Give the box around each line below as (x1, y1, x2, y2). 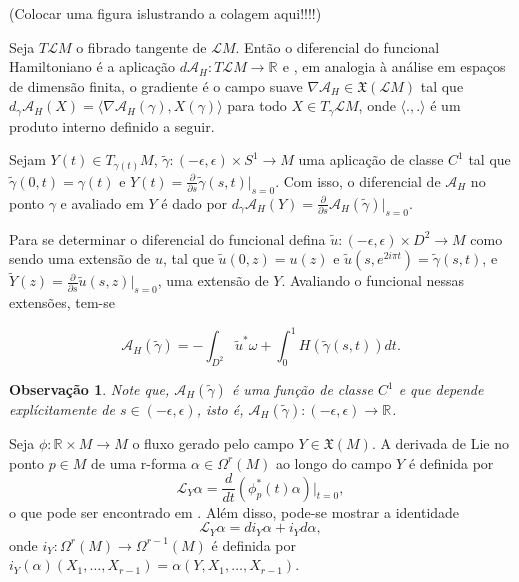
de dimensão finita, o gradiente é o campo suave (9, 75, 303, 96)
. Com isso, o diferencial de (275, 170, 441, 191)
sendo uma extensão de (9, 248, 151, 269)
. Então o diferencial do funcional (235, 36, 440, 57)
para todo (227, 95, 287, 116)
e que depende (398, 379, 484, 400)
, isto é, (196, 399, 244, 420)
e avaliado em (60, 192, 144, 213)
